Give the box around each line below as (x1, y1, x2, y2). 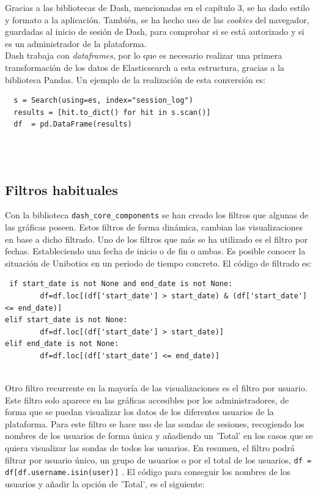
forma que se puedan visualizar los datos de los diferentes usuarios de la (5, 405, 274, 418)
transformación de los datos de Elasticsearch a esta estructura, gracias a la (5, 61, 284, 73)
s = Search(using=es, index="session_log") (13, 96, 193, 105)
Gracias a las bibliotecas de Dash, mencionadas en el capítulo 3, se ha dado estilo (5, 1, 310, 13)
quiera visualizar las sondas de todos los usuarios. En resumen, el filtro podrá (5, 441, 295, 454)
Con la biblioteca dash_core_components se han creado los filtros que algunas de (5, 208, 309, 221)
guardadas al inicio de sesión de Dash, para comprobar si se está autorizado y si (5, 25, 305, 38)
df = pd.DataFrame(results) (13, 120, 132, 129)
